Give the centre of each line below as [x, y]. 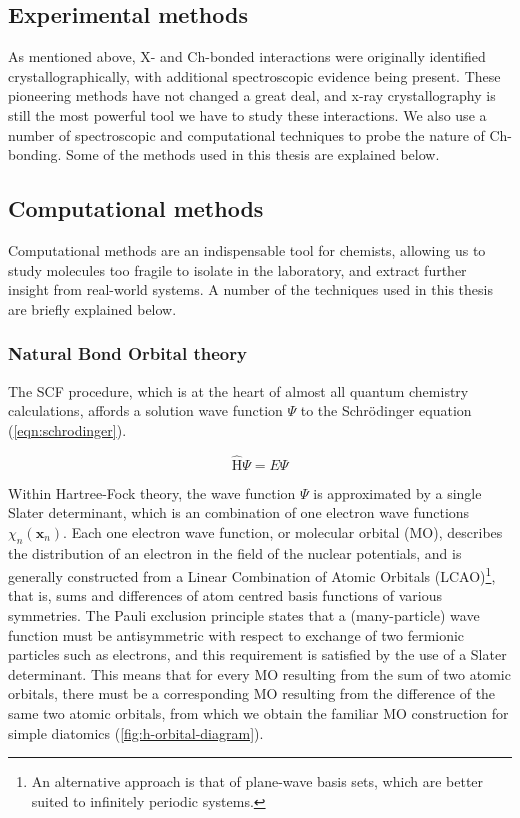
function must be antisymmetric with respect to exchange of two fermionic [236, 634]
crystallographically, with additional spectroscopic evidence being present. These [254, 75]
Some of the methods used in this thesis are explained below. [252, 154]
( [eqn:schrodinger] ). [67, 429]
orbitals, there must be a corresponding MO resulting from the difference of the [252, 693]
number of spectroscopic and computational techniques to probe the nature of [246, 134]
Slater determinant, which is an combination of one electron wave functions [239, 512]
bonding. [35, 154]
